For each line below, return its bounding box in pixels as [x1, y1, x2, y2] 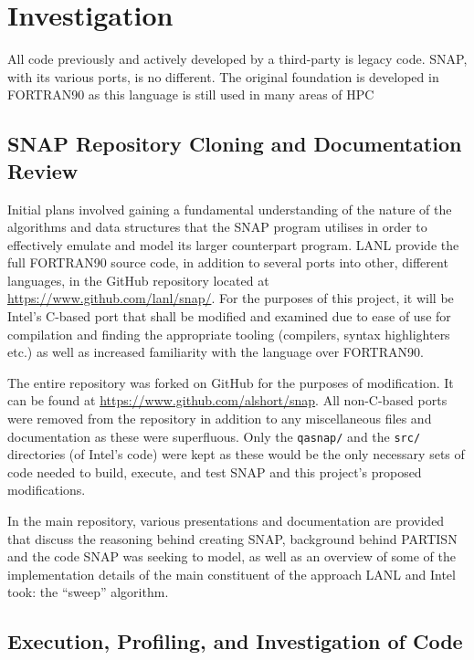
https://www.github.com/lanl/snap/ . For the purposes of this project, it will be [7, 288, 454, 308]
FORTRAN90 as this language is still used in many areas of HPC [7, 85, 374, 104]
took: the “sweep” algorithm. [7, 582, 169, 602]
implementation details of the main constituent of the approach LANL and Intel [7, 564, 456, 583]
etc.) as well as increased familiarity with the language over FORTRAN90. [7, 342, 424, 361]
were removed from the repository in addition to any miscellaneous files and [7, 409, 432, 428]
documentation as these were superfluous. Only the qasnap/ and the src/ [7, 426, 421, 445]
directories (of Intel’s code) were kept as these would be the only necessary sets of [7, 445, 465, 464]
